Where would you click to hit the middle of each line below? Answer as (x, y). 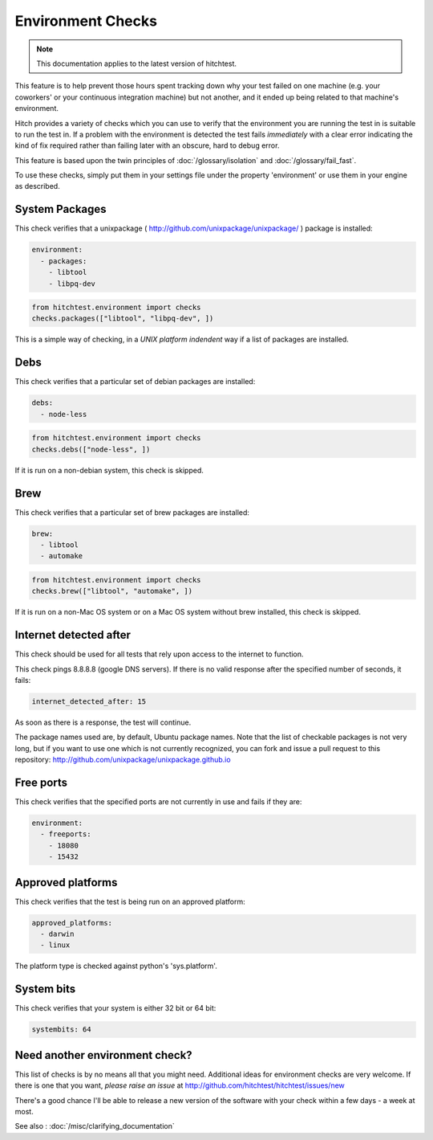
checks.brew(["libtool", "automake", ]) (112, 591)
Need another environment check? (103, 1055)
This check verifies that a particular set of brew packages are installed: (132, 512)
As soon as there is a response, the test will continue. (103, 722)
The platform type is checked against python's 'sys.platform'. (116, 966)
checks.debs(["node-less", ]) (91, 449)
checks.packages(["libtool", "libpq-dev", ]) (123, 319)
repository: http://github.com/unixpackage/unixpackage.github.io (123, 760)
